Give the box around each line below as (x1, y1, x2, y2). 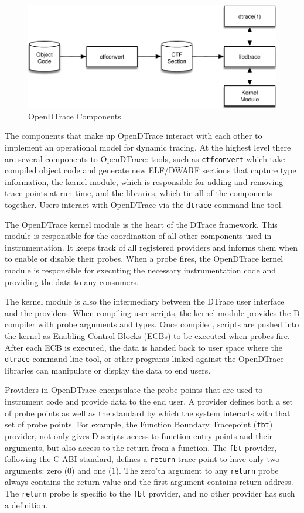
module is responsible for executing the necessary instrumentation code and (5, 264, 276, 276)
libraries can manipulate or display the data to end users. (5, 364, 211, 376)
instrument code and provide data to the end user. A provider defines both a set (5, 395, 293, 408)
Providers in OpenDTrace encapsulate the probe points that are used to (5, 384, 263, 396)
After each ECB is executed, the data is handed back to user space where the (5, 341, 283, 353)
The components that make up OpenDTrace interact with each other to (5, 129, 262, 142)
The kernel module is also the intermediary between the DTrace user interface (5, 295, 285, 307)
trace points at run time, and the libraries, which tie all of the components (5, 187, 272, 199)
